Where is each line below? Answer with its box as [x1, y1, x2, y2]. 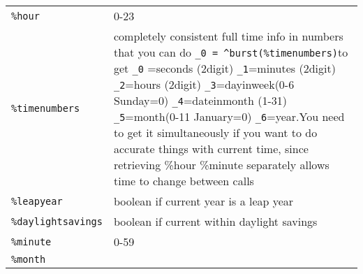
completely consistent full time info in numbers [113, 28, 343, 44]
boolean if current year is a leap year [113, 193, 294, 209]
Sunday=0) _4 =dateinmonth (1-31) [113, 92, 287, 108]
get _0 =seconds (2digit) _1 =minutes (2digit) [113, 60, 336, 76]
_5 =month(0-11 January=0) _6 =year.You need [113, 108, 345, 124]
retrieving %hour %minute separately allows [113, 157, 329, 173]
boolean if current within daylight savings [113, 213, 318, 229]
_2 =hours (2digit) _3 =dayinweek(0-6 [113, 76, 295, 92]
